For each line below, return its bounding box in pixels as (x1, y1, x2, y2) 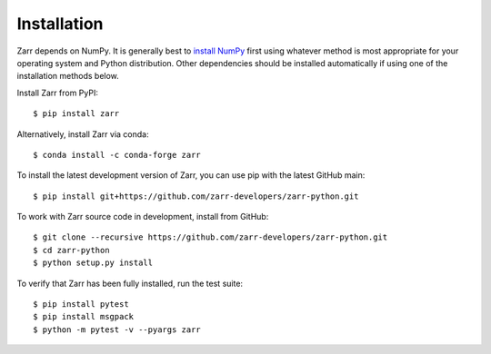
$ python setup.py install (33, 258, 154, 268)
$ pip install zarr (33, 109, 120, 119)
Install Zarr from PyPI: (16, 87, 99, 98)
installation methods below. (16, 71, 120, 82)
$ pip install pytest (33, 300, 129, 310)
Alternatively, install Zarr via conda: (16, 128, 149, 140)
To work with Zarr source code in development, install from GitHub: (16, 211, 269, 222)
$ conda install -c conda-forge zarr (33, 150, 202, 160)
